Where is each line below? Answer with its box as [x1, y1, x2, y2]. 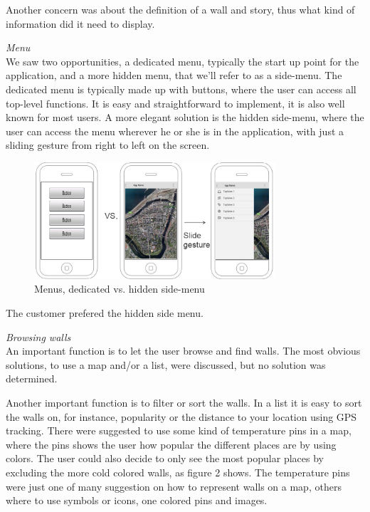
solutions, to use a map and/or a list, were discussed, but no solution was [6, 357, 326, 372]
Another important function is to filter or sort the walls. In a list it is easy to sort [6, 395, 362, 410]
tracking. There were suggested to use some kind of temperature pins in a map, [6, 423, 351, 438]
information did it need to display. [6, 16, 155, 31]
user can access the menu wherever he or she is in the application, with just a [6, 123, 344, 138]
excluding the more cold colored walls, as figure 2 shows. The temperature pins [6, 465, 350, 479]
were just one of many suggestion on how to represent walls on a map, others [6, 479, 342, 493]
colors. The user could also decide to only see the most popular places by [6, 451, 324, 466]
